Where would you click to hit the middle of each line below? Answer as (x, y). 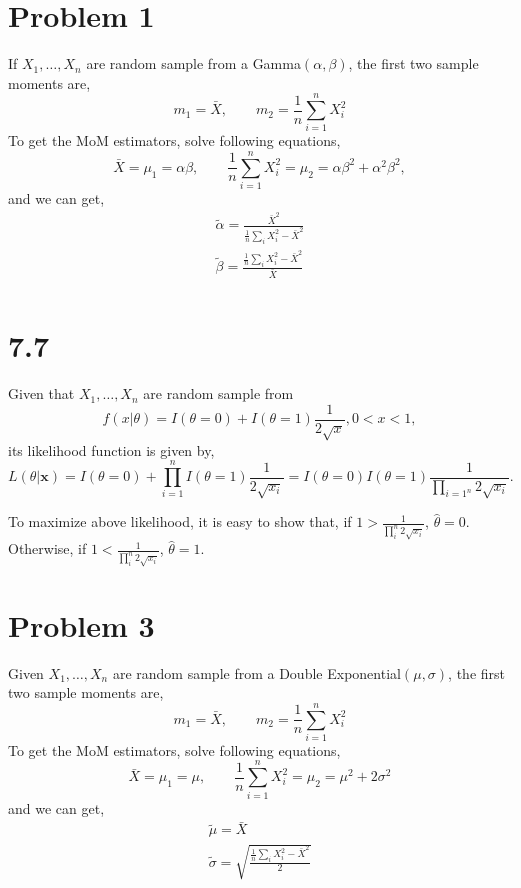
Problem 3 (81, 624)
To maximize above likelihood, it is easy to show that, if (180, 521)
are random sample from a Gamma (193, 63)
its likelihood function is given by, (111, 449)
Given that (41, 393)
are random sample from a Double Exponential (256, 672)
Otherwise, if (47, 548)
